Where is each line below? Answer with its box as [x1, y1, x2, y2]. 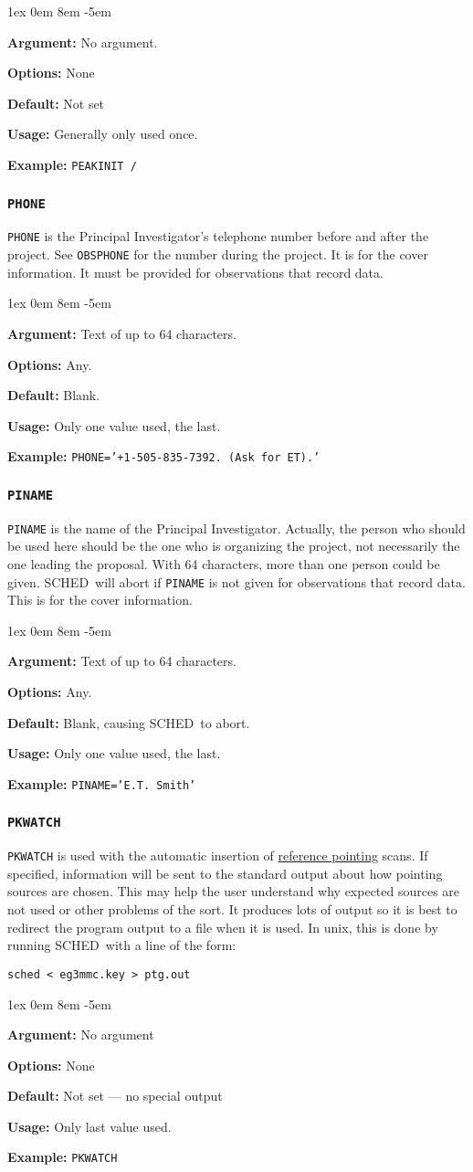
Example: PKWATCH [7, 1147, 118, 1167]
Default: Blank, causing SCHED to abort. [7, 713, 250, 732]
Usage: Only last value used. [7, 1116, 172, 1135]
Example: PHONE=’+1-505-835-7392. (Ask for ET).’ [7, 447, 321, 466]
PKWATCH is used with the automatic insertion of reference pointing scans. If [7, 846, 428, 865]
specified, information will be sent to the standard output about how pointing [7, 863, 443, 882]
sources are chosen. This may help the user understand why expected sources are [7, 882, 460, 901]
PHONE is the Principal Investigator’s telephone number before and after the [7, 227, 429, 246]
